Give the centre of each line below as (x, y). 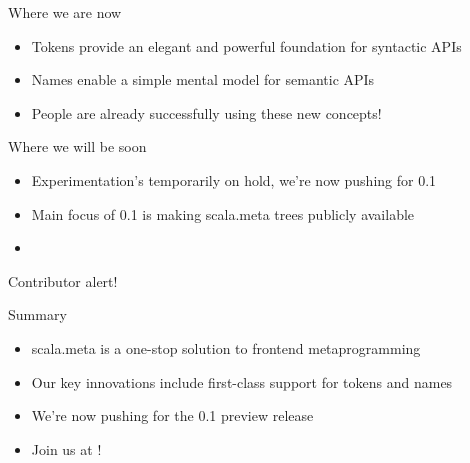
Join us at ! (66, 448)
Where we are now (65, 12)
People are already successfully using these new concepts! (206, 112)
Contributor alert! (63, 280)
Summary (37, 314)
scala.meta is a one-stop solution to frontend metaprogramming (226, 347)
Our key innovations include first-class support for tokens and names (242, 381)
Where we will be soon (77, 146)
